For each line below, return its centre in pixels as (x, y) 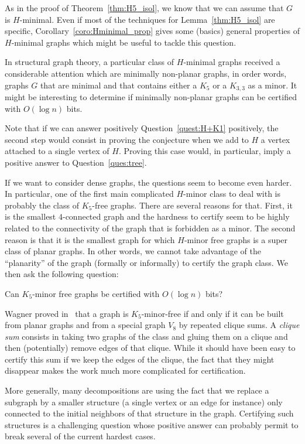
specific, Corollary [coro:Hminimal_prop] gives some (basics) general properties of (152, 31)
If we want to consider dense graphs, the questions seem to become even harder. (148, 182)
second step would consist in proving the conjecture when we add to (127, 139)
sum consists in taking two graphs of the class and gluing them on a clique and (146, 336)
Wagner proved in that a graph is (67, 313)
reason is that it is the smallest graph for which (90, 239)
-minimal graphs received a (232, 62)
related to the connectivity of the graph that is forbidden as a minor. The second (150, 228)
